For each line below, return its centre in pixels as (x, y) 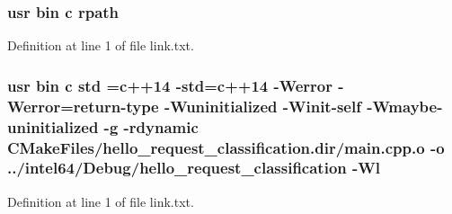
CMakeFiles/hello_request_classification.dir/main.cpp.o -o (226, 147)
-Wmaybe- (405, 106)
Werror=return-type (83, 106)
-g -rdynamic (151, 126)
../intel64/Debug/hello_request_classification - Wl (194, 168)
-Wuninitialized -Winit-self (262, 106)
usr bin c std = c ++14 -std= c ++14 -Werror (170, 85)
